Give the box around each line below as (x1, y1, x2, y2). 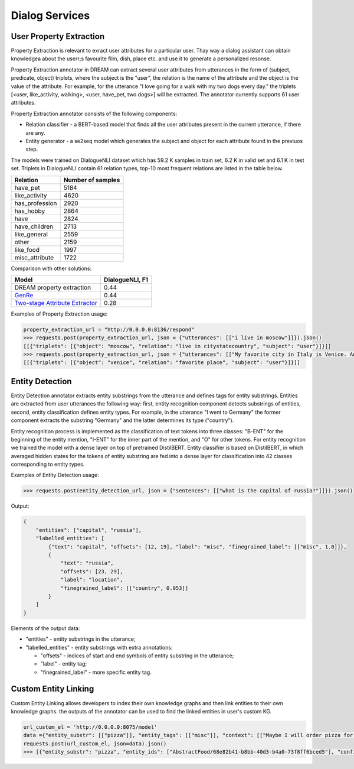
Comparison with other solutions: (11, 265, 92, 272)
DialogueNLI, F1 (103, 275, 149, 284)
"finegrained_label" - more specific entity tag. (40, 669, 152, 676)
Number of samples (63, 176, 120, 184)
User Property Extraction (11, 31, 105, 41)
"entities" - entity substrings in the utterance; (25, 635, 136, 643)
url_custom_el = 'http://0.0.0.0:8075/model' (23, 723, 158, 730)
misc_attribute (14, 253, 54, 261)
